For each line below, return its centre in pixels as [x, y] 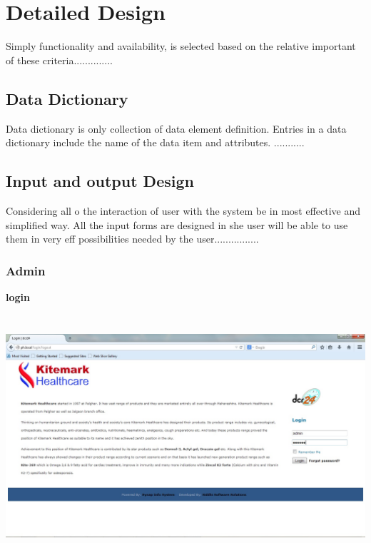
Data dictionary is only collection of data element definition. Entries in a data [176, 128]
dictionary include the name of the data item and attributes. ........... [155, 142]
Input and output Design [100, 181]
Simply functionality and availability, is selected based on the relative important [181, 46]
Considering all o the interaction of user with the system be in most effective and [183, 210]
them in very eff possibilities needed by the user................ [132, 239]
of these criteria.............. [59, 60]
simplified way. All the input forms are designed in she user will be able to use [177, 224]
